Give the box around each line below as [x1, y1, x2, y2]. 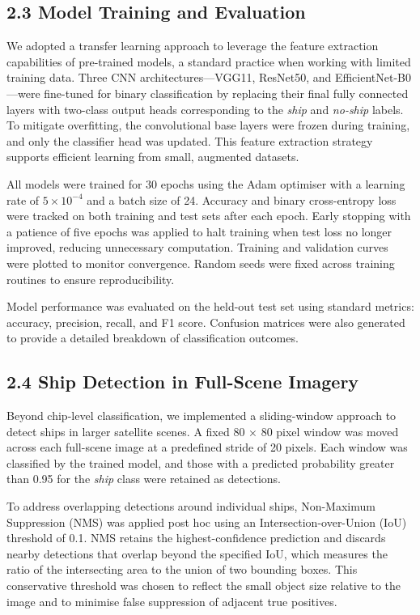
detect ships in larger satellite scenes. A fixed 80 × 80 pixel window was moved [6, 422, 399, 439]
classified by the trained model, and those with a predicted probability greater [6, 454, 395, 471]
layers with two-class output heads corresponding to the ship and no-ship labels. [6, 100, 404, 117]
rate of [6, 191, 40, 208]
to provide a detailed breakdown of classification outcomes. [6, 329, 299, 346]
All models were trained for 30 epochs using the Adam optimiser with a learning [6, 175, 405, 192]
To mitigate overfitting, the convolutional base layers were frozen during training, [6, 117, 410, 134]
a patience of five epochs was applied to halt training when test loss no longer [6, 223, 392, 240]
